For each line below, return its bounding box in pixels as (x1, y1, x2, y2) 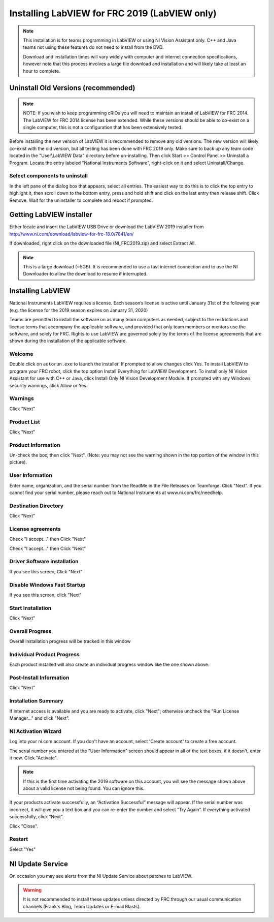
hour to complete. (23, 68, 60, 74)
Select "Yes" (9, 846, 36, 852)
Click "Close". (9, 823, 38, 829)
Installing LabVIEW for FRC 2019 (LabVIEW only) (9, 8, 217, 19)
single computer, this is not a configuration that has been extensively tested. (23, 125, 183, 131)
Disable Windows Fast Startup (9, 581, 86, 588)
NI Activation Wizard (9, 727, 62, 734)
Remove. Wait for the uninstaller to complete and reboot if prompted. (9, 197, 153, 203)
